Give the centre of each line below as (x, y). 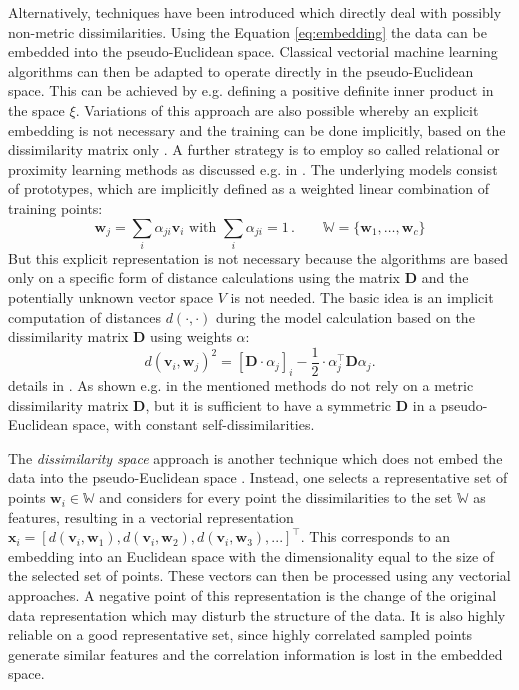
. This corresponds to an (375, 536)
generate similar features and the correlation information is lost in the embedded (255, 653)
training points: (55, 207)
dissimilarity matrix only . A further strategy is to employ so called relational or (254, 149)
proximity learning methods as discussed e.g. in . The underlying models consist (253, 168)
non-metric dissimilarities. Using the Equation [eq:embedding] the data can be (247, 31)
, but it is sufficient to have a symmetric (268, 404)
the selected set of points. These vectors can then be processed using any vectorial (259, 575)
